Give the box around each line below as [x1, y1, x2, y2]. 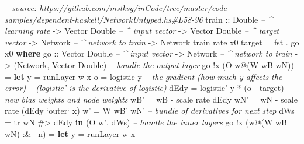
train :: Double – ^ [205, 13, 272, 25]
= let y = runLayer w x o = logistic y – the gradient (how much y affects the [5, 70, 282, 82]
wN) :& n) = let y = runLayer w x [5, 127, 136, 139]
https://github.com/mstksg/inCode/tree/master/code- [39, 2, 230, 13]
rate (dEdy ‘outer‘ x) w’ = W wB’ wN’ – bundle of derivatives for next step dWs [5, 104, 295, 117]
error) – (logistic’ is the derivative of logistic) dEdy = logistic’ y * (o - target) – [5, 82, 291, 94]
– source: [5, 2, 37, 13]
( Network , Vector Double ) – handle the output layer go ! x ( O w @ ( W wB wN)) [13, 58, 294, 71]
